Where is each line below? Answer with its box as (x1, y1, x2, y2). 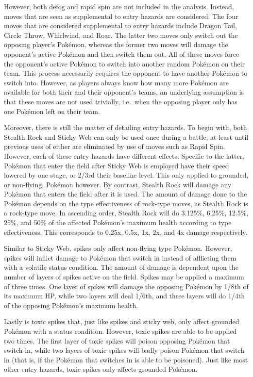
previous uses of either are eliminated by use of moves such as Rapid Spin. (4, 141, 225, 151)
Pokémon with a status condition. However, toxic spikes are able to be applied (4, 326, 237, 336)
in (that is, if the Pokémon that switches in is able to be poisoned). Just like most (4, 354, 248, 364)
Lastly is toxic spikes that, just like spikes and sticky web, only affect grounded (4, 316, 239, 327)
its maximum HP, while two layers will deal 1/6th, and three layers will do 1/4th (4, 291, 245, 301)
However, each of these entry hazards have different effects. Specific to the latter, (4, 150, 245, 161)
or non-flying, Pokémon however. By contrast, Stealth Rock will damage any (4, 179, 232, 189)
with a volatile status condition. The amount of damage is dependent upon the (4, 262, 238, 272)
